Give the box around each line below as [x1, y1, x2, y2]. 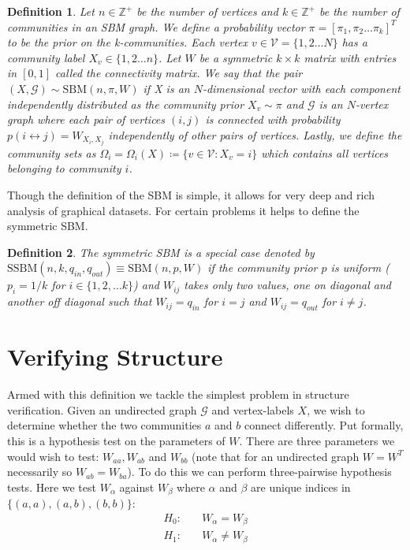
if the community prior [207, 259, 318, 276]
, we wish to [307, 401, 365, 418]
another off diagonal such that [7, 293, 152, 310]
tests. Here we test [7, 478, 96, 495]
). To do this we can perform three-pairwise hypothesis [127, 463, 392, 480]
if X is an [143, 80, 190, 96]
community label [7, 49, 85, 65]
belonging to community [7, 160, 121, 177]
